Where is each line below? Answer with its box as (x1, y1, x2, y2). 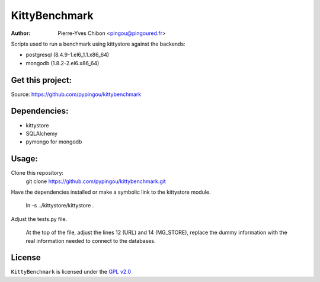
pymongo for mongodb (25, 138, 82, 145)
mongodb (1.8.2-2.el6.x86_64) (25, 59, 100, 66)
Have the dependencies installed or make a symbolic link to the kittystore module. (11, 188, 211, 196)
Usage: (11, 154, 39, 164)
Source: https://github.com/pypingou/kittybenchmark (11, 91, 142, 98)
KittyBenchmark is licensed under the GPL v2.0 (11, 268, 132, 275)
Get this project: (11, 75, 72, 85)
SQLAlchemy (25, 130, 58, 137)
